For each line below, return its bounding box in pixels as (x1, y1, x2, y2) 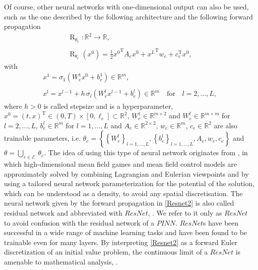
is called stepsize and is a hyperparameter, (43, 100, 173, 111)
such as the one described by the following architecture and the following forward (4, 11, 253, 21)
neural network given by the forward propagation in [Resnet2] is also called (4, 198, 234, 208)
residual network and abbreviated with (4, 208, 122, 218)
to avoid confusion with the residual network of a (4, 217, 154, 228)
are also (213, 120, 237, 130)
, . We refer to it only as (147, 208, 222, 218)
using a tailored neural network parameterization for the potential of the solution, (4, 178, 254, 189)
